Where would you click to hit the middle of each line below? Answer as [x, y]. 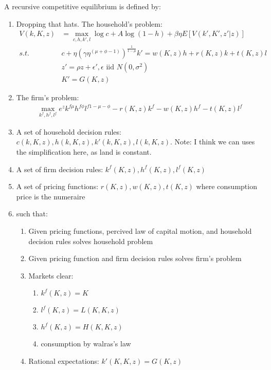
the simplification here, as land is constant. [84, 151]
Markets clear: [51, 275]
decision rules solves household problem [91, 241]
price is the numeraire [51, 196]
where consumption [227, 186]
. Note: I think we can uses [213, 142]
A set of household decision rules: [69, 131]
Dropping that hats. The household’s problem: [89, 23]
